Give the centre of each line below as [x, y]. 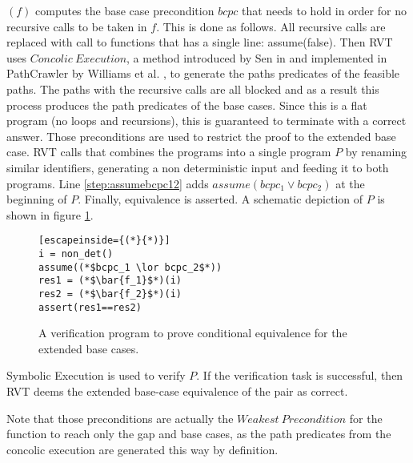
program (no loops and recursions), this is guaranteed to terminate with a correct [206, 121]
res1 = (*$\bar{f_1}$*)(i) [110, 281]
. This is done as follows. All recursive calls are [271, 26]
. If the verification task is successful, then [300, 375]
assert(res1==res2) [90, 307]
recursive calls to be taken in [77, 26]
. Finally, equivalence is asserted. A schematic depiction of [221, 199]
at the [350, 183]
